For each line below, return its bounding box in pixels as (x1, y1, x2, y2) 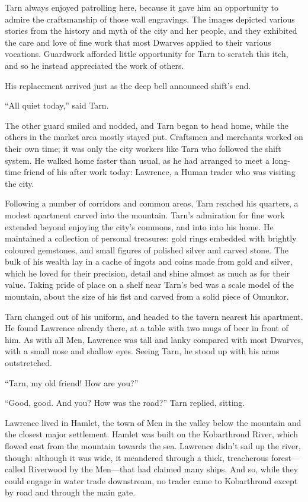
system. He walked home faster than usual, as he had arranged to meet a (5, 154, 269, 166)
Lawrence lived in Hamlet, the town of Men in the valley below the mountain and (5, 416, 301, 428)
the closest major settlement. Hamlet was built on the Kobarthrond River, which (5, 428, 298, 440)
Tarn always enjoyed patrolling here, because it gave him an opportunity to (5, 1, 278, 13)
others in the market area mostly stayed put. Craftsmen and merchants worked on (5, 131, 303, 143)
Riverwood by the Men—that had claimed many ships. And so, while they (28, 463, 299, 475)
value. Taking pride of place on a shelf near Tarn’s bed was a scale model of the (5, 278, 294, 291)
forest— (271, 451, 300, 463)
